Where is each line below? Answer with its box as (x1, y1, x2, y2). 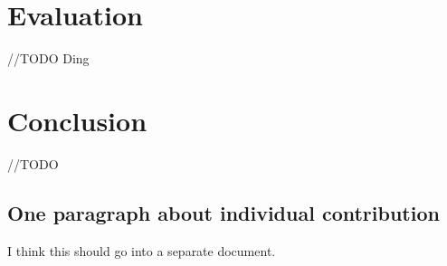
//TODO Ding (7, 49, 90, 68)
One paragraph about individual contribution (7, 198, 440, 226)
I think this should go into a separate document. (7, 241, 276, 260)
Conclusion (7, 101, 147, 138)
